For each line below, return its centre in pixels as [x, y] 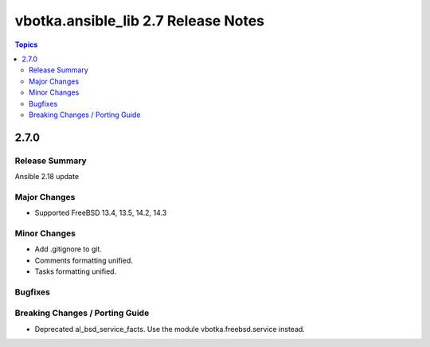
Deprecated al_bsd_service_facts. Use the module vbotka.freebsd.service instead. [170, 329]
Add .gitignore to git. [68, 249]
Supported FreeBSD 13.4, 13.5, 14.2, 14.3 [101, 213]
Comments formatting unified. [84, 260]
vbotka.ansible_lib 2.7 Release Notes [140, 21]
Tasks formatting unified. [76, 271]
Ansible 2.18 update [47, 177]
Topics [26, 45]
